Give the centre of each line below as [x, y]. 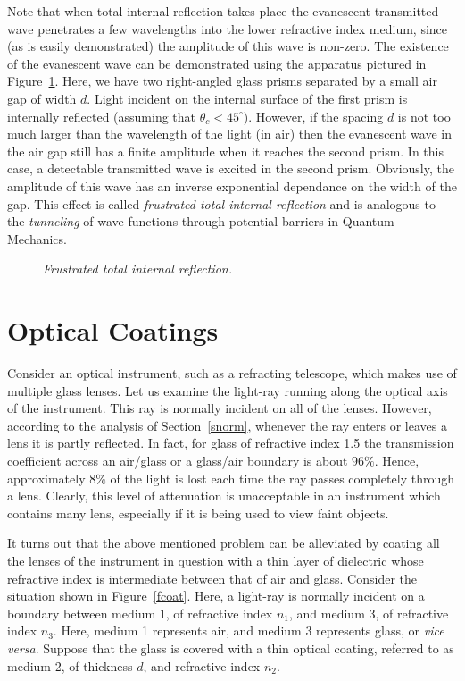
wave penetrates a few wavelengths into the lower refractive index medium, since [228, 28]
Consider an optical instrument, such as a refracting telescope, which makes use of [232, 373]
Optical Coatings [113, 330]
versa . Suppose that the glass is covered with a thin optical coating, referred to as [231, 647]
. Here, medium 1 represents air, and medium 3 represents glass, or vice [249, 631]
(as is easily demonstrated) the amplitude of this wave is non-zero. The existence [228, 46]
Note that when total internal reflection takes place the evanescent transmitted [223, 11]
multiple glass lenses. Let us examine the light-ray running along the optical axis [228, 390]
